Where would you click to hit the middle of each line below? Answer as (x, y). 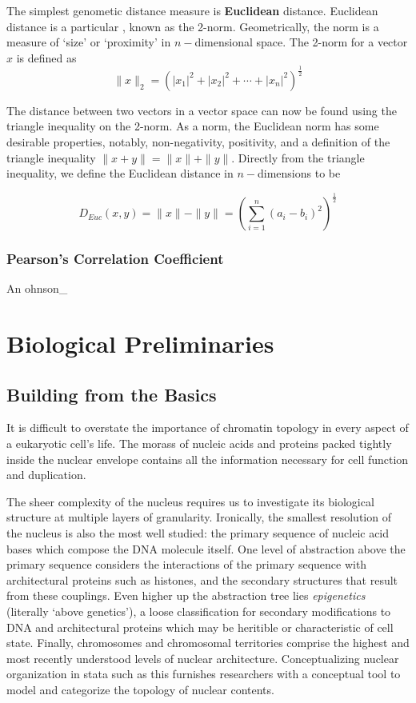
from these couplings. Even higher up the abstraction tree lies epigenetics (186, 595)
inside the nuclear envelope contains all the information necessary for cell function (208, 459)
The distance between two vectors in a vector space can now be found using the (202, 110)
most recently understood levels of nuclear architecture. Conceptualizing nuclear (203, 658)
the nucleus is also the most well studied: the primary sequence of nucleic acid (198, 533)
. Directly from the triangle (298, 157)
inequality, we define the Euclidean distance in (120, 173)
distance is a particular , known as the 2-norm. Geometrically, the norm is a (193, 26)
